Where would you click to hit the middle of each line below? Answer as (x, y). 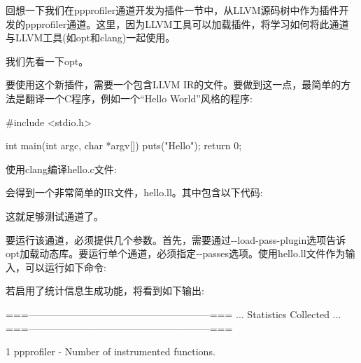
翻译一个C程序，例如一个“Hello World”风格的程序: (139, 98)
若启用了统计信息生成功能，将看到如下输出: (105, 290)
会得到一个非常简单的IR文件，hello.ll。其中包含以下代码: (134, 192)
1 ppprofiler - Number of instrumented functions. (111, 351)
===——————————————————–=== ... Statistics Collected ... (174, 314)
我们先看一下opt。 (47, 61)
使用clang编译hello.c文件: (61, 169)
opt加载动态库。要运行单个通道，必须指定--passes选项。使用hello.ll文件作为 (176, 253)
